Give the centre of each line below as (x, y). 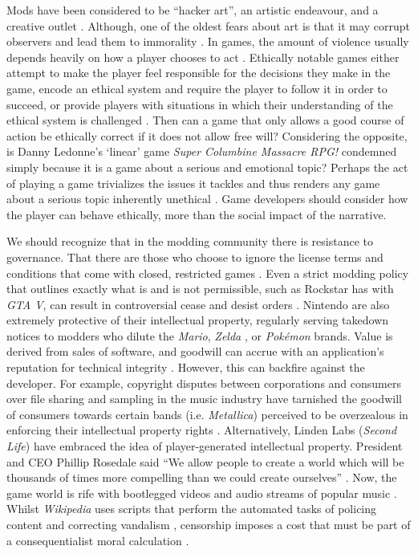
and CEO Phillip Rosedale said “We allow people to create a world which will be (205, 461)
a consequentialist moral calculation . (98, 540)
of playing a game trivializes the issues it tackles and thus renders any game (193, 183)
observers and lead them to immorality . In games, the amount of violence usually (208, 41)
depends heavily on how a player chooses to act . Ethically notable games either (203, 57)
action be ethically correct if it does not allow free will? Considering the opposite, (207, 135)
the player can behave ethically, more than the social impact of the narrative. (197, 214)
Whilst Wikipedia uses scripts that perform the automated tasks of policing (192, 509)
